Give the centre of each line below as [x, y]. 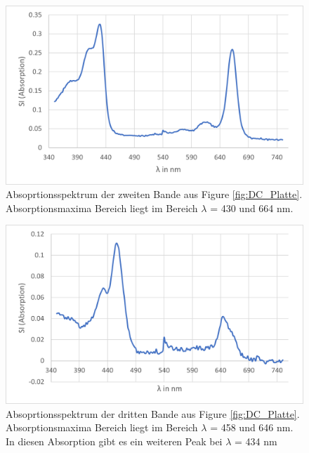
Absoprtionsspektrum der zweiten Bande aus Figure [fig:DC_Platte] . [154, 194]
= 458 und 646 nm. [252, 427]
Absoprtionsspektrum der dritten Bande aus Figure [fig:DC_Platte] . [153, 413]
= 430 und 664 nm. [252, 208]
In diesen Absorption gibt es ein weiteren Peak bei [114, 441]
